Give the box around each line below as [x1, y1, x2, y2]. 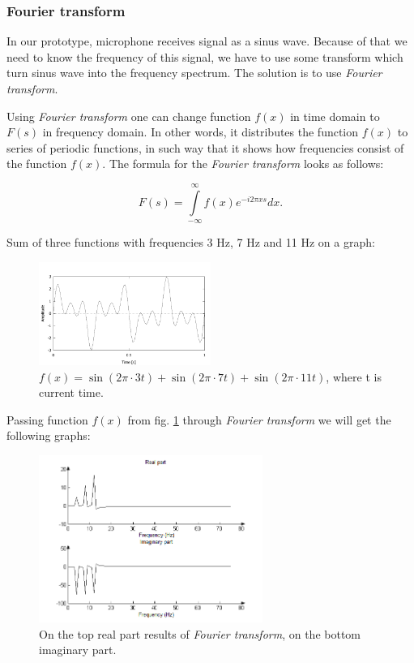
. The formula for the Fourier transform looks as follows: [102, 155, 384, 172]
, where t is [326, 368, 382, 385]
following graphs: [6, 427, 91, 444]
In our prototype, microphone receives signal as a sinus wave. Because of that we [6, 32, 408, 50]
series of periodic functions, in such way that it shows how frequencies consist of [6, 139, 404, 156]
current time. [39, 384, 104, 401]
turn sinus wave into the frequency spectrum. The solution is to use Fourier [6, 64, 382, 81]
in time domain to [290, 107, 380, 124]
